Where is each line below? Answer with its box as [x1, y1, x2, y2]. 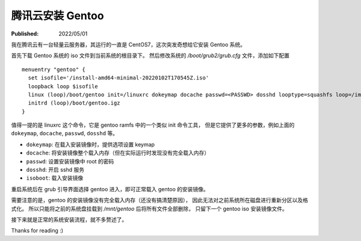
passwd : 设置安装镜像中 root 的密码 [26, 157, 114, 165]
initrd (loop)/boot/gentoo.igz [28, 100, 120, 106]
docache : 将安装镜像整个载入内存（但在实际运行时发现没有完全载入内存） [26, 149, 210, 156]
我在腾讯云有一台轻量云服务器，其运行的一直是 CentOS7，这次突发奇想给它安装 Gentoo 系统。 [11, 41, 246, 48]
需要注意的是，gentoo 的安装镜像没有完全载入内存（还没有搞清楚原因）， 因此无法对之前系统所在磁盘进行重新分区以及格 [11, 197, 309, 204]
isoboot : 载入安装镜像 [26, 174, 84, 182]
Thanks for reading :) [11, 227, 63, 234]
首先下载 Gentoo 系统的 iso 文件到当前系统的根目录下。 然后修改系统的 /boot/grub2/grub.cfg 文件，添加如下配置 [11, 52, 290, 59]
